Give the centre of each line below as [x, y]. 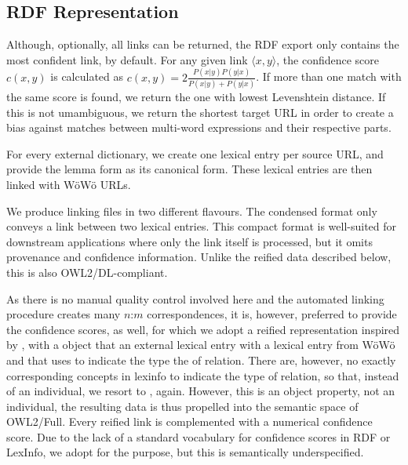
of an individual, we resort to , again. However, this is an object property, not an [201, 391]
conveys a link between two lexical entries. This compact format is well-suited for [202, 226]
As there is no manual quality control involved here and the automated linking [195, 298]
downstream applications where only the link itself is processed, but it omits [189, 241]
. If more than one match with [329, 76]
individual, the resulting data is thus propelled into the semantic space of [182, 406]
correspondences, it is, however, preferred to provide [272, 314]
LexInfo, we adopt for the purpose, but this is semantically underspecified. [185, 452]
